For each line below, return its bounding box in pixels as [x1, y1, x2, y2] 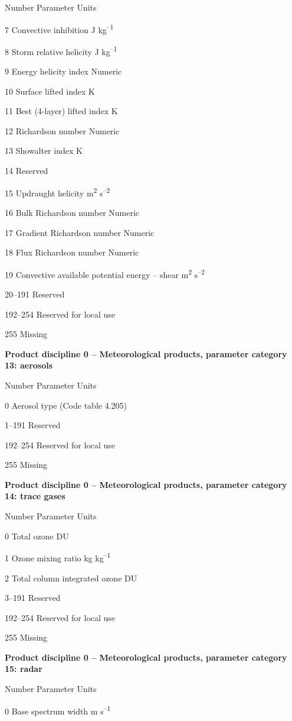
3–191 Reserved [5, 591, 61, 604]
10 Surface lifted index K [5, 85, 95, 97]
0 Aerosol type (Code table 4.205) [5, 399, 127, 411]
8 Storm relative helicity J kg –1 [5, 43, 117, 57]
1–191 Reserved [5, 419, 61, 431]
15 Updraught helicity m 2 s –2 [5, 185, 110, 199]
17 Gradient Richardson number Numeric [5, 226, 155, 238]
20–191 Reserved [5, 287, 65, 300]
